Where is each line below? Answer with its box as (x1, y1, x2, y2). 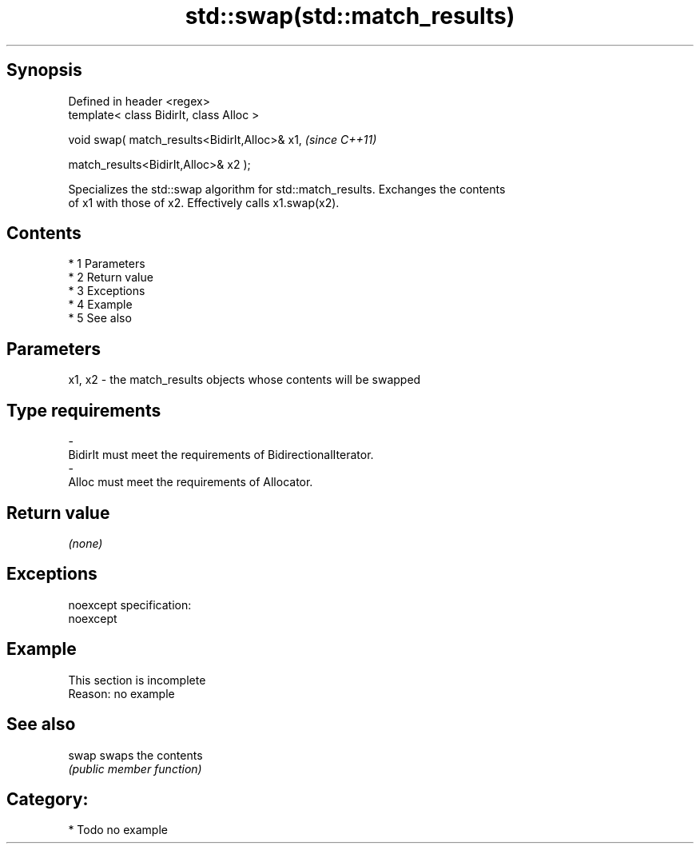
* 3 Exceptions (68, 284, 145, 298)
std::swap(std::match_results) (185, 2, 515, 30)
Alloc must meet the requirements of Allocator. (68, 475, 313, 489)
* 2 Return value (68, 270, 153, 285)
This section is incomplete (68, 672, 206, 687)
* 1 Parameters (68, 257, 145, 271)
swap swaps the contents (68, 748, 203, 762)
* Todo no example (68, 823, 168, 837)
